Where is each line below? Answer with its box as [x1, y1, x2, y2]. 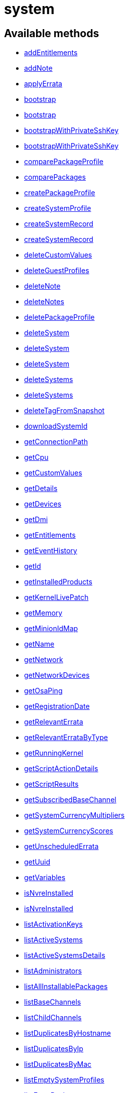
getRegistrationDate [24, 702, 90, 711]
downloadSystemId [24, 422, 88, 431]
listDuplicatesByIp [24, 1044, 83, 1053]
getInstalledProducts [24, 577, 92, 586]
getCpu [24, 453, 49, 462]
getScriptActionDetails [24, 764, 98, 773]
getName [24, 640, 55, 649]
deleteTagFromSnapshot [24, 406, 105, 415]
